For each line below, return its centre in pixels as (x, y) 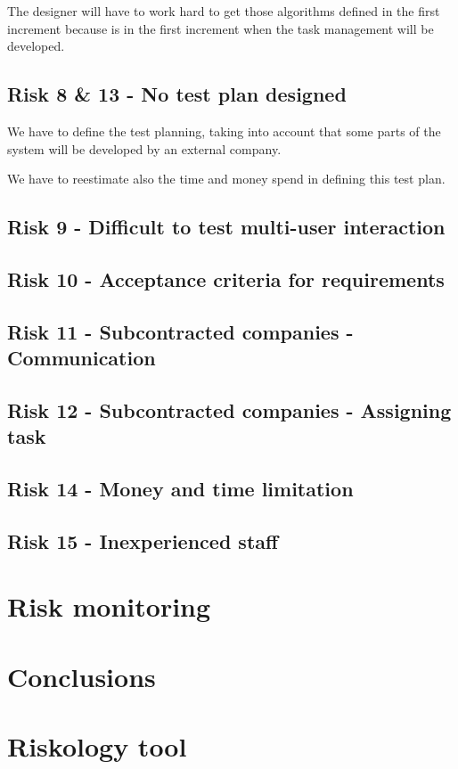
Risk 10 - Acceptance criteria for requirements (226, 278)
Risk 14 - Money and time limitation (180, 489)
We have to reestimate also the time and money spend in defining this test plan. (226, 179)
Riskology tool (97, 746)
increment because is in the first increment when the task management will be (221, 28)
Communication (82, 358)
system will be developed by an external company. (144, 148)
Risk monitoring (109, 606)
